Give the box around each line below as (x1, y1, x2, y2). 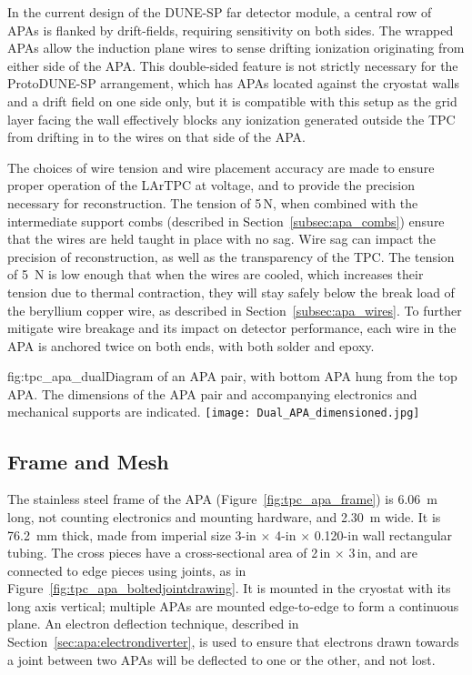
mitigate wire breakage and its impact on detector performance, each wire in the (7, 318, 457, 337)
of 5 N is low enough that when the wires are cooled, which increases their (7, 265, 424, 284)
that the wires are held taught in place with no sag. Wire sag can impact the (7, 229, 436, 248)
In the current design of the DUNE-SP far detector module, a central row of (7, 3, 432, 21)
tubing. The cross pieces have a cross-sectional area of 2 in (7, 543, 331, 562)
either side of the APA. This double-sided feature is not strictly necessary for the (7, 55, 458, 75)
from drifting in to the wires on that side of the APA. (7, 127, 306, 146)
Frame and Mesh (7, 447, 169, 475)
